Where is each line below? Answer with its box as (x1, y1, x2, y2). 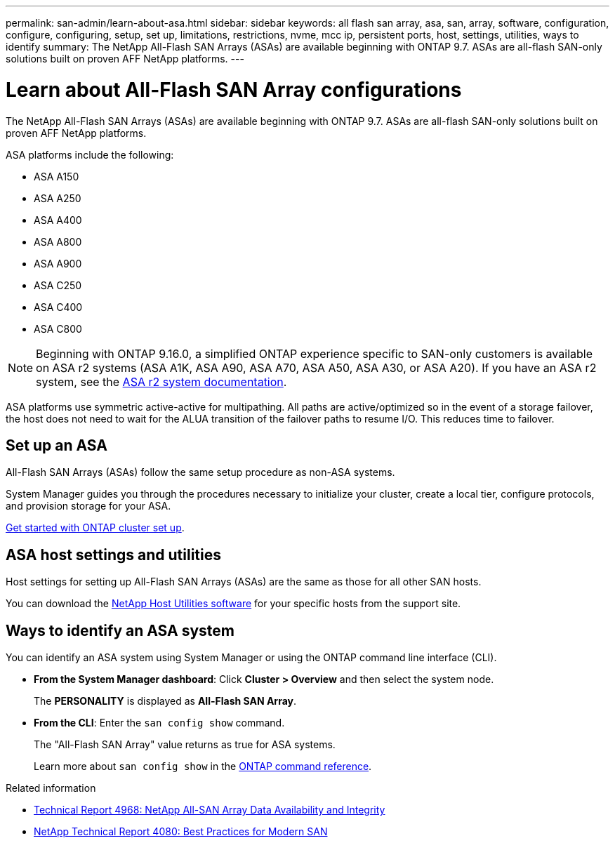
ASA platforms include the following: (6, 148, 174, 161)
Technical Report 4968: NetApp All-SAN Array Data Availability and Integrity (34, 804, 385, 816)
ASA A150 (34, 170, 79, 182)
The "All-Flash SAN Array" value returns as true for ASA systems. (34, 738, 336, 751)
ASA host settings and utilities (6, 545, 221, 564)
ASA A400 (34, 213, 82, 226)
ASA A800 (34, 235, 82, 248)
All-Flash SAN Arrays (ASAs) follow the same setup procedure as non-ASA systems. (6, 466, 395, 479)
